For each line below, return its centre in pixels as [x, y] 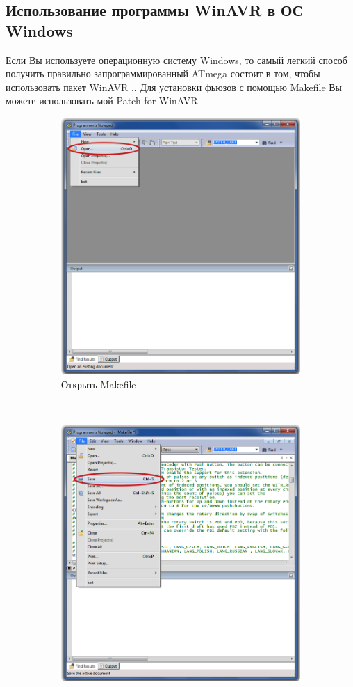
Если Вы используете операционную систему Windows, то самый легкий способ [176, 60]
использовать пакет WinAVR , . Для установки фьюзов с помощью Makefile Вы [174, 87]
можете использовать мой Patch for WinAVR [102, 101]
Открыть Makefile [99, 384]
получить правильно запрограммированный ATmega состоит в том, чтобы [163, 73]
